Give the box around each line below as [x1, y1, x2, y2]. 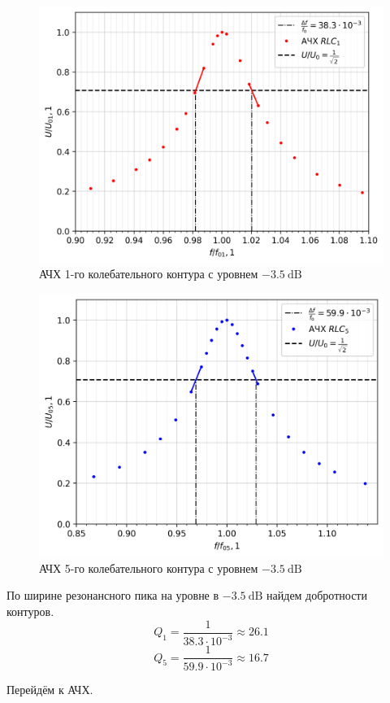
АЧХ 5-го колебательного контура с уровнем [39, 559, 258, 576]
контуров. [6, 603, 54, 620]
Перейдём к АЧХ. [6, 681, 93, 698]
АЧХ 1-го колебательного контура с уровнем [39, 265, 258, 282]
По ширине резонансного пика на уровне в [6, 587, 219, 604]
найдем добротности [266, 587, 367, 604]
